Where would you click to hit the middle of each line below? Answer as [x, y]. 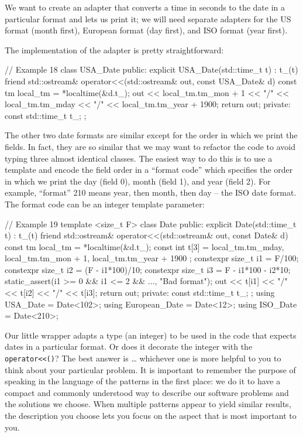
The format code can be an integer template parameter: [105, 204]
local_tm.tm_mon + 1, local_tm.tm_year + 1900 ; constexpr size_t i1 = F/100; [152, 258]
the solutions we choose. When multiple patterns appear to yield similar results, [148, 404]
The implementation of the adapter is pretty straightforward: [114, 49]
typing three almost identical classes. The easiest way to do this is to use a [139, 158]
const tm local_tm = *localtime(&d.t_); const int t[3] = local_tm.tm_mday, [144, 246]
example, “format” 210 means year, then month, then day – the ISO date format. [151, 192]
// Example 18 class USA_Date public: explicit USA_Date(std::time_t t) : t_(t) [151, 69]
